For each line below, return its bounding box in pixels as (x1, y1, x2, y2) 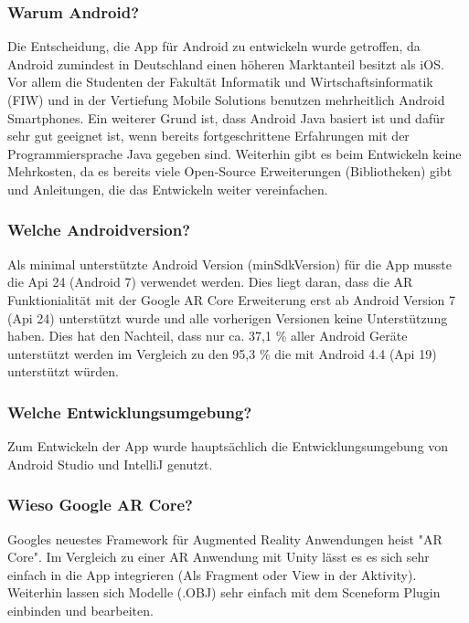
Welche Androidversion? (7, 218, 191, 241)
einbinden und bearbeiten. (7, 600, 154, 619)
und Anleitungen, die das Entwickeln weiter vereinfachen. (7, 179, 328, 198)
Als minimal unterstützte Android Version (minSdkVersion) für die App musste (7, 254, 453, 273)
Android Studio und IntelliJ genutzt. (7, 454, 213, 473)
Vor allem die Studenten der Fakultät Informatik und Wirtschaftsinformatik (7, 72, 433, 91)
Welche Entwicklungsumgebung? (7, 400, 252, 423)
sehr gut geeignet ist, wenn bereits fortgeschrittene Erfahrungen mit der (7, 126, 410, 145)
